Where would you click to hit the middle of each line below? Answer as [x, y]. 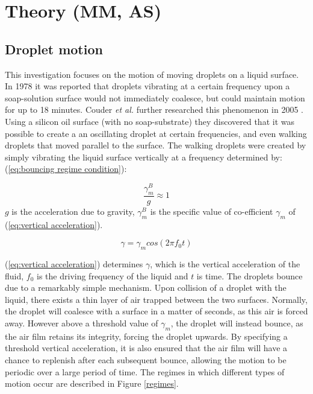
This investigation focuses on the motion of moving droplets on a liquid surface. [152, 74]
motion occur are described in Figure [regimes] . [92, 383]
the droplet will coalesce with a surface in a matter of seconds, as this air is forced [156, 311]
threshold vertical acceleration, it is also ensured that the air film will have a [146, 348]
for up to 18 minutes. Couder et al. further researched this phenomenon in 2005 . [154, 110]
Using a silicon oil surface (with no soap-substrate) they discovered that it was [150, 121]
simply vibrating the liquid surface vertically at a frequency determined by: [144, 157]
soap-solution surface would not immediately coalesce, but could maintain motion [155, 97]
